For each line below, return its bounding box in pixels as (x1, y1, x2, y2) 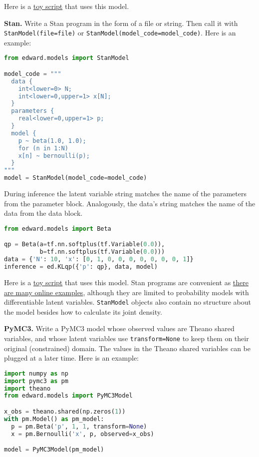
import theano (4, 385, 51, 392)
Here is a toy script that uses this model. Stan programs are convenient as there (4, 277, 249, 287)
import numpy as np (4, 370, 68, 377)
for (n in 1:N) (18, 144, 68, 152)
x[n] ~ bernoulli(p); (18, 152, 90, 159)
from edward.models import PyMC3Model (4, 392, 133, 400)
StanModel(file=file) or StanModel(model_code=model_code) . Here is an (4, 27, 236, 38)
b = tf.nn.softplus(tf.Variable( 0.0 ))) (39, 248, 165, 256)
